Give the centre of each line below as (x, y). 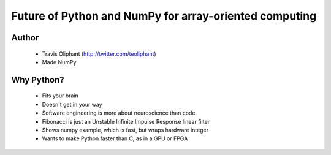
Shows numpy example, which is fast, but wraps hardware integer (125, 130)
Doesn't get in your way (72, 104)
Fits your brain (60, 96)
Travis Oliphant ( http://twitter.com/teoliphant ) (99, 54)
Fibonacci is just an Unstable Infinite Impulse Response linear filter (126, 121)
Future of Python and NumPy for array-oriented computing (164, 16)
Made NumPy (59, 62)
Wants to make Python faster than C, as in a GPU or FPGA (115, 138)
